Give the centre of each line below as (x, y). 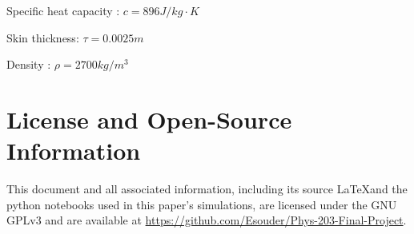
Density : (29, 64)
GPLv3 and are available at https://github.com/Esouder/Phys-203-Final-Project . (207, 220)
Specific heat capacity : (63, 10)
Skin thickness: (43, 37)
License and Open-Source (149, 119)
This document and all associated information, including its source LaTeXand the (207, 189)
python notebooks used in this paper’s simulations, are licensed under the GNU (202, 204)
